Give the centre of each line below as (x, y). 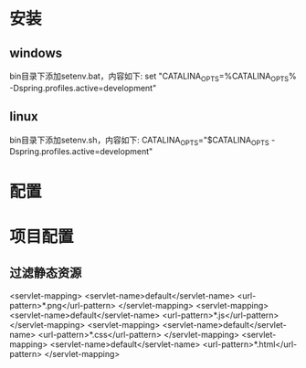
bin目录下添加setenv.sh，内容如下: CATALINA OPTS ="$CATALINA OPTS (139, 141)
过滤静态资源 (46, 273)
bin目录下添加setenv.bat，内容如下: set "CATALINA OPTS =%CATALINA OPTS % (153, 77)
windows (36, 53)
